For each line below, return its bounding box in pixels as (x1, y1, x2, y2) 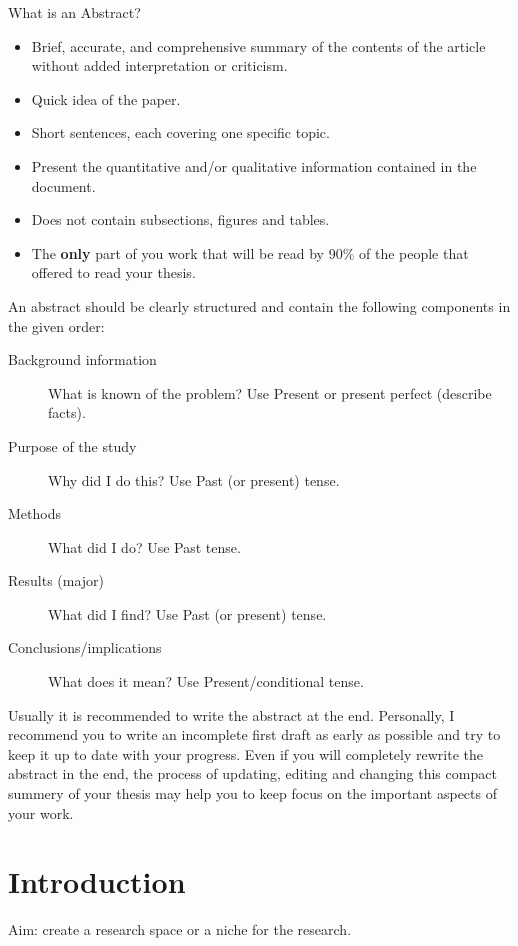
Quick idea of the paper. (31, 88, 181, 109)
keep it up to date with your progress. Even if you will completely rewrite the (8, 743, 483, 764)
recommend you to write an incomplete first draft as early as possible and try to (8, 724, 501, 745)
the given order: (8, 315, 105, 336)
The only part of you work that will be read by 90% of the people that (31, 242, 469, 263)
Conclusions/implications (8, 637, 162, 658)
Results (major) (8, 570, 105, 591)
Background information (8, 349, 157, 370)
